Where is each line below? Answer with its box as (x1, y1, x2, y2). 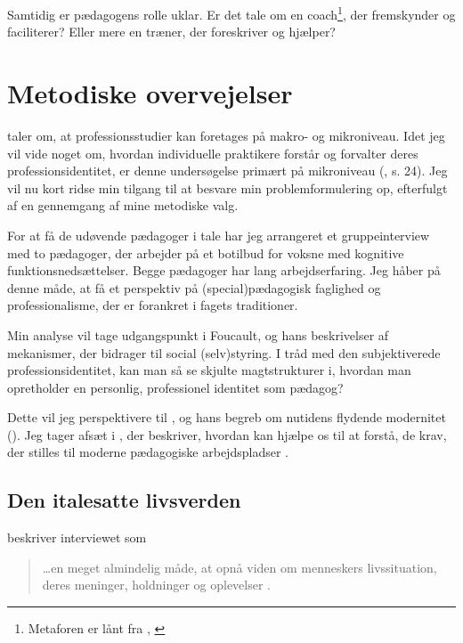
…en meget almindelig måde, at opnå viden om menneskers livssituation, (42, 558, 437, 576)
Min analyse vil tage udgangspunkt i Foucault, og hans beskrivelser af (7, 325, 389, 344)
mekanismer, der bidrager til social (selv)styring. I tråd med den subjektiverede (7, 343, 441, 362)
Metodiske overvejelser (7, 75, 293, 111)
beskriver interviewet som (7, 528, 147, 547)
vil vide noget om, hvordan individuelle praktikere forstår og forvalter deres (7, 143, 418, 162)
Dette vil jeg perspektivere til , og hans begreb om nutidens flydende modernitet (7, 408, 446, 427)
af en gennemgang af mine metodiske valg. (7, 196, 239, 215)
